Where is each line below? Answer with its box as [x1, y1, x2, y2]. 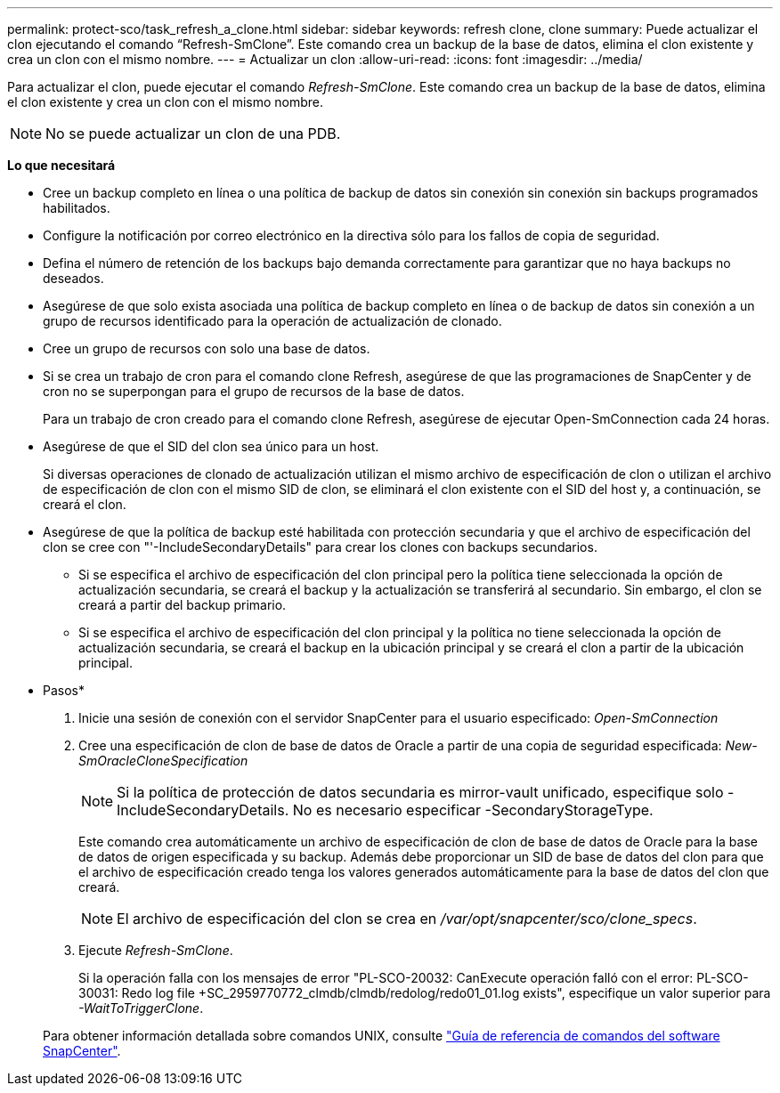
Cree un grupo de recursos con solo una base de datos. [43, 341, 370, 356]
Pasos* [43, 683, 85, 698]
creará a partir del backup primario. [78, 597, 287, 612]
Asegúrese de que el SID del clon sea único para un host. [43, 439, 379, 454]
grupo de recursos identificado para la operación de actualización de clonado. [43, 313, 502, 328]
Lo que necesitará [7, 158, 116, 173]
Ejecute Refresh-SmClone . [78, 943, 233, 958]
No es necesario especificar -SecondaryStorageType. [292, 801, 654, 819]
